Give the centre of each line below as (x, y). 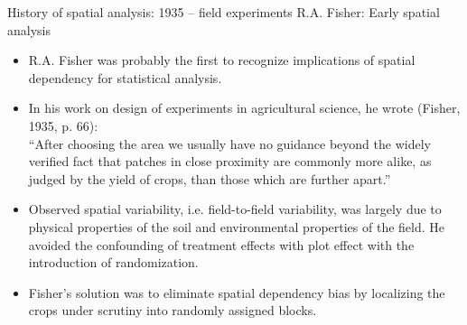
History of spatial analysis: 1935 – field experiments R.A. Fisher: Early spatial (224, 12)
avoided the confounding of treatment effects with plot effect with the (221, 244)
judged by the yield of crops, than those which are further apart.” (210, 178)
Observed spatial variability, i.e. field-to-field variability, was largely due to (235, 209)
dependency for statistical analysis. (125, 77)
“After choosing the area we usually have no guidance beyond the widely (229, 143)
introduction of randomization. (113, 262)
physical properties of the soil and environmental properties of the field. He (236, 226)
